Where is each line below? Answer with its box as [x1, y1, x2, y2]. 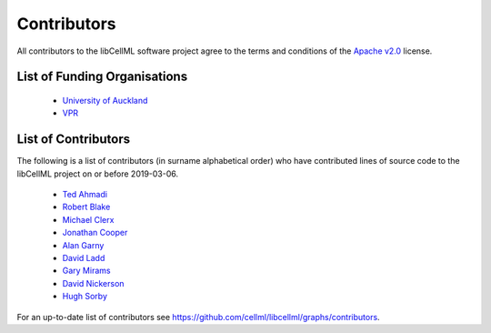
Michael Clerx [62, 214, 115, 225]
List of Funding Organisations [16, 69, 188, 85]
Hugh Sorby [62, 291, 108, 302]
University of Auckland [62, 95, 148, 106]
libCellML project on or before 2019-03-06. [16, 168, 179, 179]
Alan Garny [62, 239, 105, 250]
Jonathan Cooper [62, 227, 128, 238]
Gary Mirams [62, 265, 111, 277]
